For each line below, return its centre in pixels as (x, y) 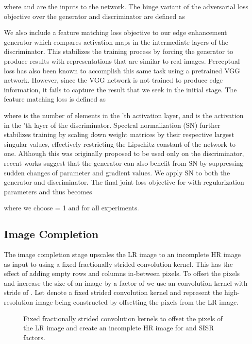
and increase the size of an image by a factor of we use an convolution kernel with (126, 283)
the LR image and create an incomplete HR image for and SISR (119, 328)
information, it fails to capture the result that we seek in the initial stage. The (120, 89)
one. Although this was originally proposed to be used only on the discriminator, (124, 153)
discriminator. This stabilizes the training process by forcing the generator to (119, 51)
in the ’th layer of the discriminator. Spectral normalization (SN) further (112, 125)
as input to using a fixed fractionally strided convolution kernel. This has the (118, 264)
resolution (19, 302)
